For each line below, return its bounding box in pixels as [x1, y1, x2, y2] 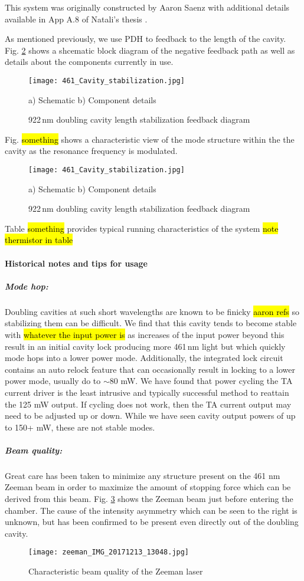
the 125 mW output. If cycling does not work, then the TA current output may [5, 398, 292, 410]
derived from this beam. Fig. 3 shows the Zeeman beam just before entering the [5, 493, 293, 505]
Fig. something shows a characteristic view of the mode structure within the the [5, 133, 295, 145]
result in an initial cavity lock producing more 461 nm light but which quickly [5, 340, 286, 352]
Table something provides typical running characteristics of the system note [5, 222, 279, 234]
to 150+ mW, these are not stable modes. [5, 421, 155, 433]
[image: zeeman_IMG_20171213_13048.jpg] [28, 548, 189, 557]
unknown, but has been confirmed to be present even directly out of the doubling [5, 516, 299, 528]
